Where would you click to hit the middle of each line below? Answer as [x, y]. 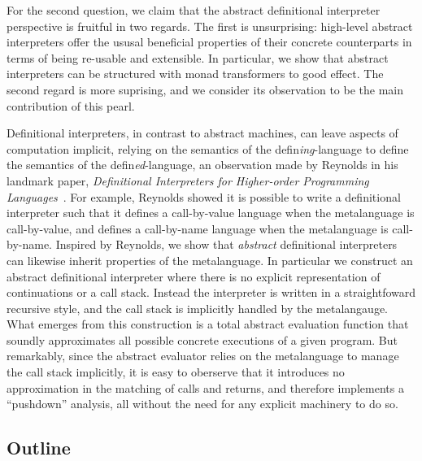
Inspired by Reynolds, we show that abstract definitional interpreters [226, 244]
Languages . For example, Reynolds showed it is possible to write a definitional [204, 196]
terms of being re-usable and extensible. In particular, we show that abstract [198, 57]
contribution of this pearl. [71, 105]
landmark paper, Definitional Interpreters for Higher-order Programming [188, 180]
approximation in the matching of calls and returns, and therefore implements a [205, 387]
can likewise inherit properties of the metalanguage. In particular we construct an [210, 260]
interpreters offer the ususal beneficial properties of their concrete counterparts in [209, 42]
